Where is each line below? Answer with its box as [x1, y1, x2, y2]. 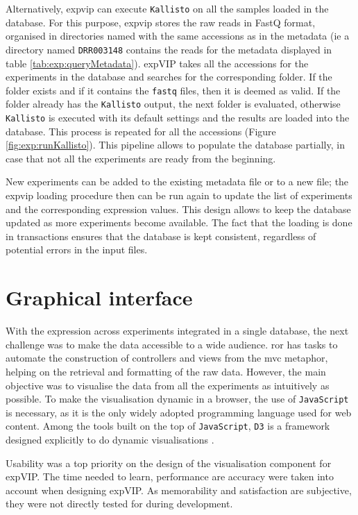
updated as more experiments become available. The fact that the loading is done [6, 215, 352, 230]
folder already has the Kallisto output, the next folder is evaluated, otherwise [6, 96, 341, 111]
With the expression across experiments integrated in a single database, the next [6, 323, 349, 338]
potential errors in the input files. [6, 242, 148, 257]
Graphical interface [6, 283, 193, 312]
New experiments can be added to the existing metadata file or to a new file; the [6, 174, 349, 189]
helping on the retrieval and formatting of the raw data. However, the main [6, 364, 326, 378]
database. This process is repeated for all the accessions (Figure [6, 124, 276, 138]
